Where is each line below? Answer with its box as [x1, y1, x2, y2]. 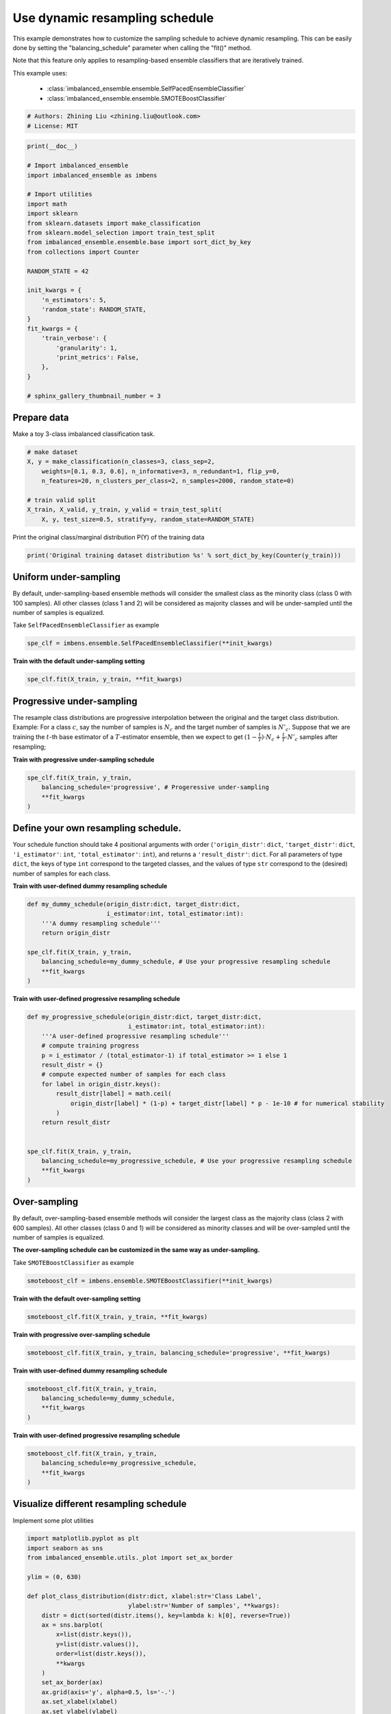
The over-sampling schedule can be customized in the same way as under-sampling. [12, 1246, 260, 1254]
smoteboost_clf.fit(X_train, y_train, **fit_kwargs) [27, 1313, 208, 1320]
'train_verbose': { [41, 335, 108, 342]
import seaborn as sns [27, 1544, 103, 1552]
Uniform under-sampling [12, 571, 121, 583]
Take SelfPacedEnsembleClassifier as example [12, 621, 160, 629]
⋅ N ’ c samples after [285, 732, 338, 743]
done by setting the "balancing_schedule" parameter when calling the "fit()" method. [12, 43, 252, 51]
